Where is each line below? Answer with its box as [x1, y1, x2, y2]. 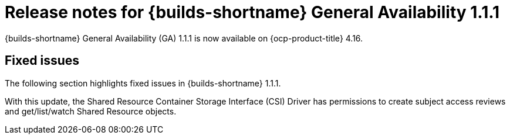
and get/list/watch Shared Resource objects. [5, 106, 177, 116]
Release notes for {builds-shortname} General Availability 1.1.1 [5, 2, 500, 22]
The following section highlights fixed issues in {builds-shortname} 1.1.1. [5, 78, 281, 88]
